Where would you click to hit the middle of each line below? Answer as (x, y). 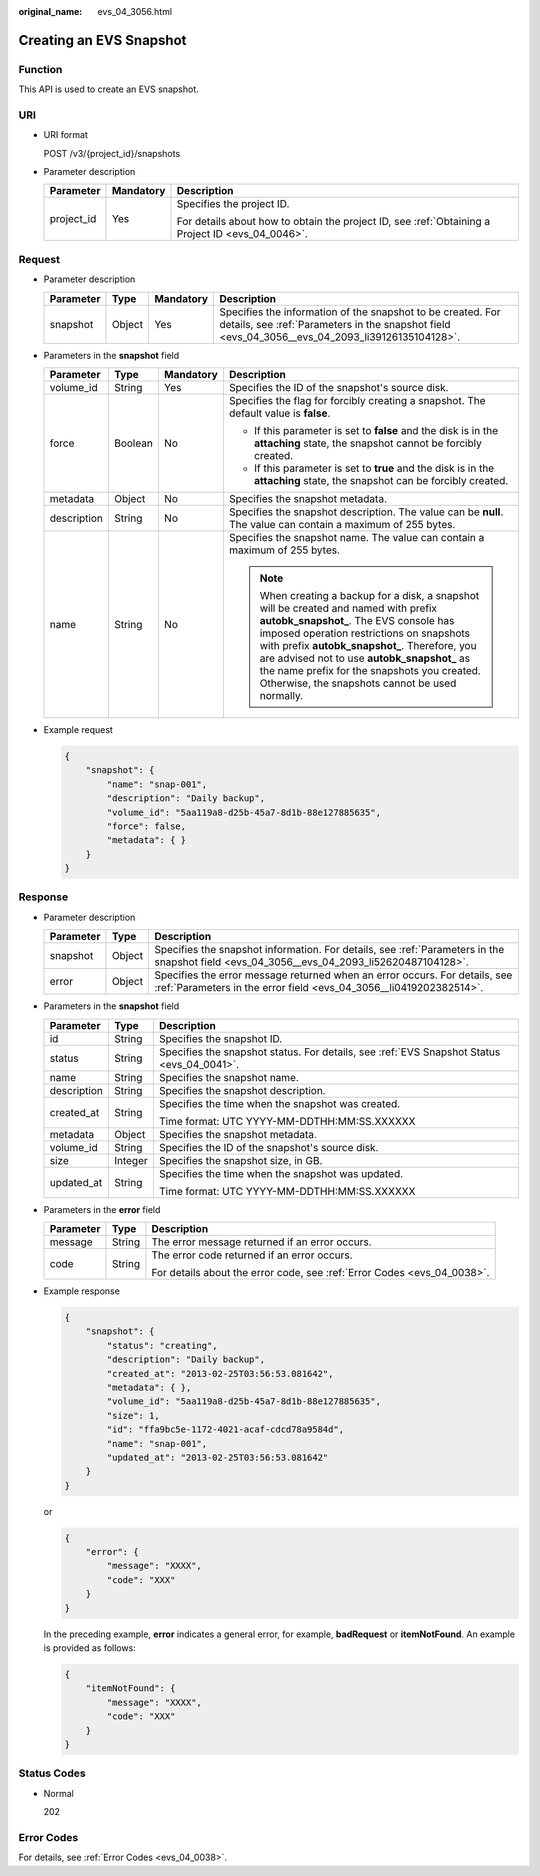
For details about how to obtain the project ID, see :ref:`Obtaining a (333, 222)
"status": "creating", (162, 1345)
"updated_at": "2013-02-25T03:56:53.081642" (217, 1457)
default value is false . (279, 413)
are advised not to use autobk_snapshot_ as (365, 658)
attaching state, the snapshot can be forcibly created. (381, 480)
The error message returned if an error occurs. (261, 1242)
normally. (281, 695)
